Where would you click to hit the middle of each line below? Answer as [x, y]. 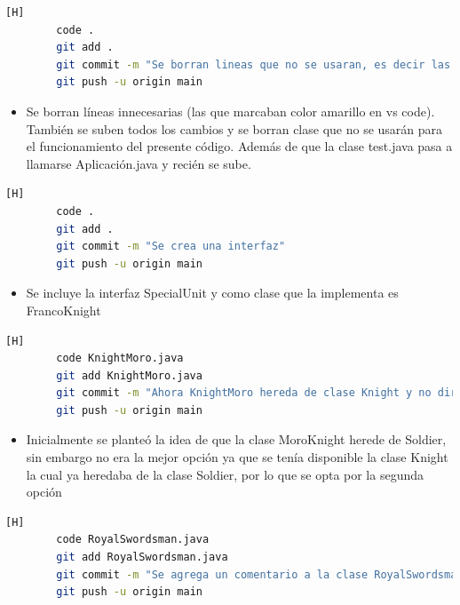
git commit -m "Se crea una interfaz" [171, 247]
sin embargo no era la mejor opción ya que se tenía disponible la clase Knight [237, 457]
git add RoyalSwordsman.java [142, 557]
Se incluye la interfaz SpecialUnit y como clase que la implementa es [212, 293]
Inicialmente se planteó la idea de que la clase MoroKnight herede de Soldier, [236, 439]
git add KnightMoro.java [129, 375]
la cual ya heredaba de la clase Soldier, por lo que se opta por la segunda [225, 474]
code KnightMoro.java [120, 358]
